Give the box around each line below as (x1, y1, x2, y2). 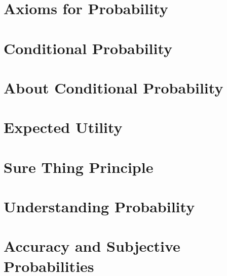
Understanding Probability (4, 196, 195, 217)
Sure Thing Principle (4, 156, 154, 177)
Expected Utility (4, 117, 123, 137)
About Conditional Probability (4, 77, 223, 98)
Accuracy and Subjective (4, 236, 180, 256)
